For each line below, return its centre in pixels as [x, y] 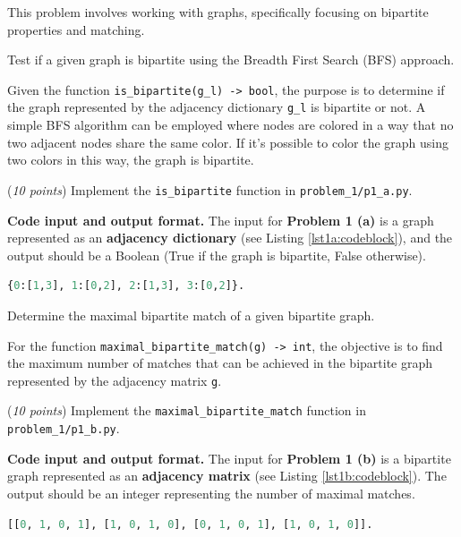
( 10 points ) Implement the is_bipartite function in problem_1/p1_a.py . [210, 189]
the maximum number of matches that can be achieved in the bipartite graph [220, 363]
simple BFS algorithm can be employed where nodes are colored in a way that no [230, 125]
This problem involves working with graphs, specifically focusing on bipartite [218, 12]
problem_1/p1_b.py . [64, 428]
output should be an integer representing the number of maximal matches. [211, 493]
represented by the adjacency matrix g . [115, 380]
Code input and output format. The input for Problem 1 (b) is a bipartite [229, 458]
